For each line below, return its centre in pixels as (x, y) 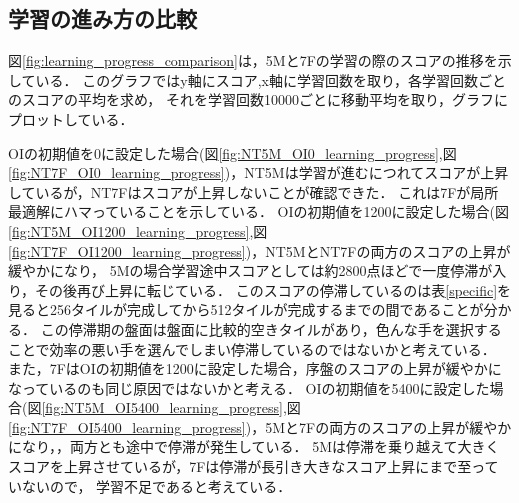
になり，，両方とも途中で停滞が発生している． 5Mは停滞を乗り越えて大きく (254, 446)
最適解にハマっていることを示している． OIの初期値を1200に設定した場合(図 (258, 211)
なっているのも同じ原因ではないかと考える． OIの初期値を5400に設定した (249, 387)
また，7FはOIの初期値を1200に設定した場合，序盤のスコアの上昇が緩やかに (255, 368)
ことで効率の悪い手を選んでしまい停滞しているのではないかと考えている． (252, 348)
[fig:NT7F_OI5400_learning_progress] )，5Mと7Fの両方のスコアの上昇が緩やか (260, 426)
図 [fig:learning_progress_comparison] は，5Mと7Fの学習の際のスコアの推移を (253, 60)
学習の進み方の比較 (102, 18)
